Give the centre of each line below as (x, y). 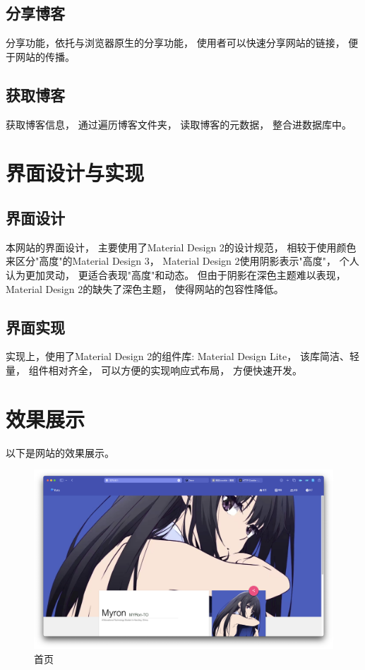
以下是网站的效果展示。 (60, 452)
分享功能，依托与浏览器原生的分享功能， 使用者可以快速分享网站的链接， (175, 43)
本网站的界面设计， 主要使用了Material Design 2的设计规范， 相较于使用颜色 (181, 247)
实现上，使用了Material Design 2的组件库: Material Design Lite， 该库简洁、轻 (182, 356)
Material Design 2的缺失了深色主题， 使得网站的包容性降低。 (145, 288)
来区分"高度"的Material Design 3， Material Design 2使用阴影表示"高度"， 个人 (182, 261)
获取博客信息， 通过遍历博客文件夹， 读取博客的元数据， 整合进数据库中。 (179, 124)
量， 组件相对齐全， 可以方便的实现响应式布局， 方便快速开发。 (154, 370)
